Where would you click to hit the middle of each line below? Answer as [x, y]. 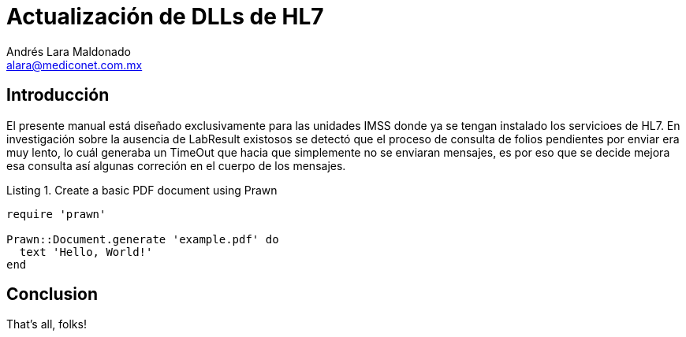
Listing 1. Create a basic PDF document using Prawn [142, 190]
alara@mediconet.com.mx [75, 65]
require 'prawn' [56, 214]
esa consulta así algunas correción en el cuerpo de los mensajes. [176, 165]
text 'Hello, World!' [86, 252]
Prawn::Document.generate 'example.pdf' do [143, 239]
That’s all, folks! [47, 324]
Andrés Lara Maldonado [69, 51]
